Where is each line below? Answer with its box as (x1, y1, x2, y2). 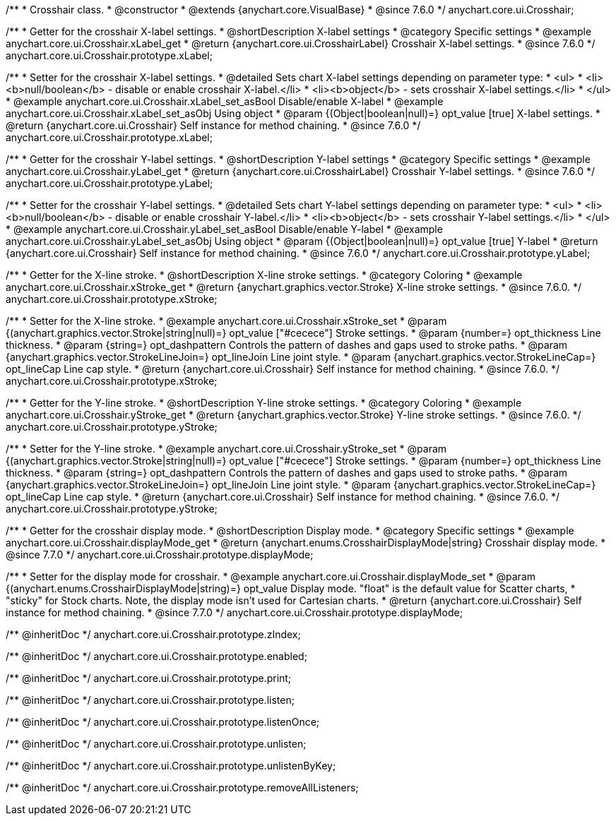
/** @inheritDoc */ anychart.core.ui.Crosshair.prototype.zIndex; (6, 628, 301, 640)
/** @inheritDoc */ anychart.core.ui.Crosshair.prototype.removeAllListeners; (6, 781, 359, 793)
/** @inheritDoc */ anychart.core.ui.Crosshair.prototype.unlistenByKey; (6, 760, 336, 772)
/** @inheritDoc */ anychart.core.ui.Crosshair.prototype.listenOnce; (6, 716, 320, 728)
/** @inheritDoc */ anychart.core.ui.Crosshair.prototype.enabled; (6, 650, 307, 662)
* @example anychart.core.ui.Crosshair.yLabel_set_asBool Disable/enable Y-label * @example (6, 223, 443, 235)
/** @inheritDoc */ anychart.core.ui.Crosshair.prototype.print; (6, 672, 292, 684)
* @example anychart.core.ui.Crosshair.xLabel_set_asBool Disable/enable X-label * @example (6, 95, 444, 107)
